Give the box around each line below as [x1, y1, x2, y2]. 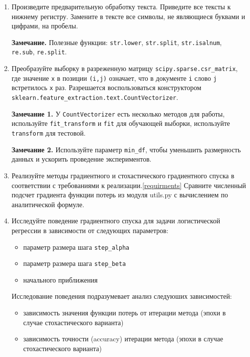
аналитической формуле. [11, 199, 85, 209]
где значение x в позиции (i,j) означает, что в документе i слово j [11, 72, 217, 83]
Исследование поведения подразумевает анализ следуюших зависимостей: [11, 291, 232, 301]
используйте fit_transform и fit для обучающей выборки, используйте [11, 118, 230, 128]
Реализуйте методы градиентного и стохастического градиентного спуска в [11, 170, 234, 180]
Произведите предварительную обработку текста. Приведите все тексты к [11, 1, 231, 11]
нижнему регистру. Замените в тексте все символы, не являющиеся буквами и [11, 11, 245, 21]
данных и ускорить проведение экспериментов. [11, 154, 152, 164]
